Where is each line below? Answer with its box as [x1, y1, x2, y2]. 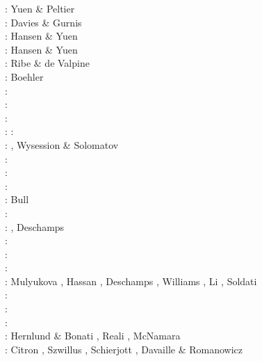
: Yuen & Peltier [5, 1, 75, 15]
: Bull [5, 192, 29, 207]
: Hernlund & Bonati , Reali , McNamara [5, 328, 181, 343]
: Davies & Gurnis [5, 15, 82, 29]
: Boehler [5, 69, 44, 83]
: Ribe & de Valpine [5, 56, 90, 70]
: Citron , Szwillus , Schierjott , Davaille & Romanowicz [5, 342, 243, 356]
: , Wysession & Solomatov [5, 137, 119, 152]
